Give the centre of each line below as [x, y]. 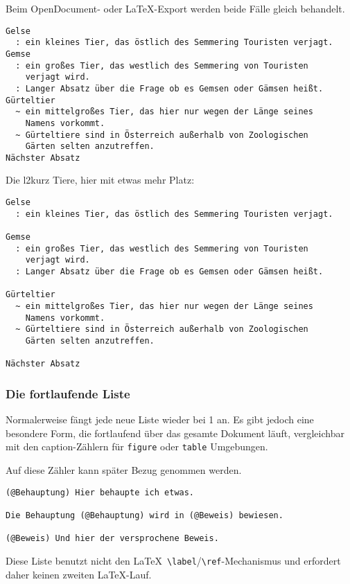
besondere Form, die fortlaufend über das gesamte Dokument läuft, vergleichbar [175, 433]
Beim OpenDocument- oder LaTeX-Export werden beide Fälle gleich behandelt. [175, 8]
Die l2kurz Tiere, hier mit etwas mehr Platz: [100, 180]
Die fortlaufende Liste [68, 393]
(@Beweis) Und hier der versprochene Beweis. [112, 539]
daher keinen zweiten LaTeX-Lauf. [79, 574]
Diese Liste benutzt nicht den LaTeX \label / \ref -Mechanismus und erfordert [173, 560]
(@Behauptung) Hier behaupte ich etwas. [100, 492]
